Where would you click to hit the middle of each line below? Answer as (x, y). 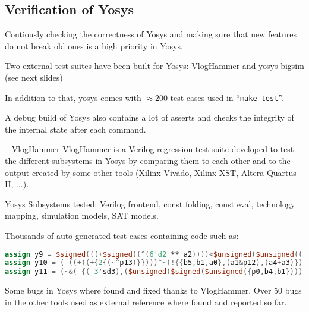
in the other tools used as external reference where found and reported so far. (146, 302)
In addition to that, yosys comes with (73, 97)
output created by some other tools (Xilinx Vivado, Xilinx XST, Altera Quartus (151, 172)
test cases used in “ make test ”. (227, 97)
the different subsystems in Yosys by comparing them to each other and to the (148, 161)
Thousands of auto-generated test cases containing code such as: (122, 235)
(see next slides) (34, 77)
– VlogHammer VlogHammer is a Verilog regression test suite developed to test (149, 149)
